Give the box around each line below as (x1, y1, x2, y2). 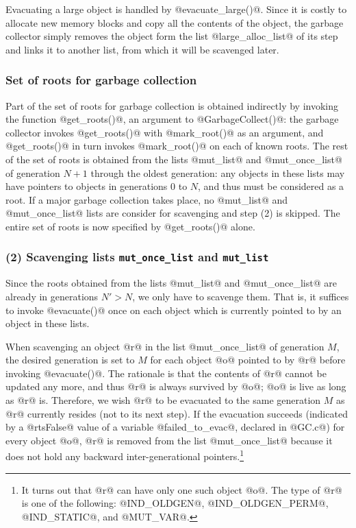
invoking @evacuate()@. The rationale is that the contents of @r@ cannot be (5, 365, 327, 380)
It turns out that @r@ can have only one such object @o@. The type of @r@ (21, 482, 342, 496)
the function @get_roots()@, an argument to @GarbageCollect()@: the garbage (5, 112, 339, 126)
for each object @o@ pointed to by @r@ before (150, 352, 346, 367)
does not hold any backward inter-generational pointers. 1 (5, 447, 244, 464)
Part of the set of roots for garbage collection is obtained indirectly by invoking (5, 98, 338, 112)
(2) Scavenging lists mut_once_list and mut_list (5, 248, 269, 265)
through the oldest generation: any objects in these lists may (90, 165, 345, 180)
